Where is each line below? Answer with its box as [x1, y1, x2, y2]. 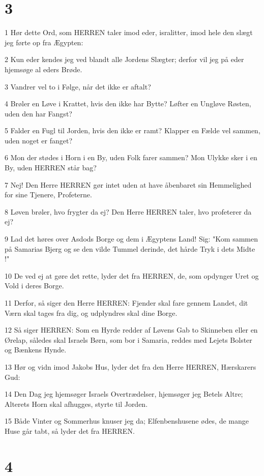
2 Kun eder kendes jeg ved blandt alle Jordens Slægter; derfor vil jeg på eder [5, 54, 244, 65]
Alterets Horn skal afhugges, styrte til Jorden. [5, 398, 148, 409]
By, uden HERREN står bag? [5, 162, 97, 173]
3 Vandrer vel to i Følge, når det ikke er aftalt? [5, 81, 151, 92]
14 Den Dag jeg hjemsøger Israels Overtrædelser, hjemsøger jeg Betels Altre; [5, 389, 243, 399]
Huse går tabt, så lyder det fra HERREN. [5, 425, 135, 436]
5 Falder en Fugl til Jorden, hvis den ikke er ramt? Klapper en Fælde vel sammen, [5, 125, 260, 136]
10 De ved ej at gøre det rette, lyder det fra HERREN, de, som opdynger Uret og [5, 270, 259, 281]
